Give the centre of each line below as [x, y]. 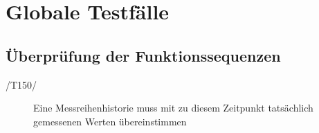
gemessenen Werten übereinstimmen [110, 121]
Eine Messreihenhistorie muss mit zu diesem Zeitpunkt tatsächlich [173, 108]
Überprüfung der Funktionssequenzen [143, 55]
